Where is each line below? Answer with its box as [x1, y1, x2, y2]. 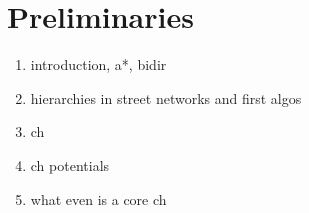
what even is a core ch [30, 188, 167, 209]
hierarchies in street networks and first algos [30, 87, 302, 108]
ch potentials [30, 154, 110, 175]
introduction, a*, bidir [30, 54, 167, 75]
